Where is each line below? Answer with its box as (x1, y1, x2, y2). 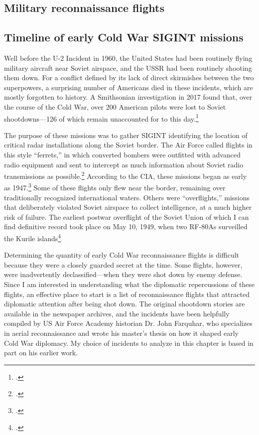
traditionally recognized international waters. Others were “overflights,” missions (4, 192, 250, 202)
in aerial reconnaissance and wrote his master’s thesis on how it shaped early (4, 328, 239, 338)
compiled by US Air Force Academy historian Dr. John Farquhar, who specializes (4, 318, 253, 328)
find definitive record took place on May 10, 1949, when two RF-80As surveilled (4, 221, 248, 232)
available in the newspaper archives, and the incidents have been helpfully (4, 308, 230, 318)
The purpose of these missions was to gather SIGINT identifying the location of (4, 130, 248, 140)
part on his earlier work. (4, 347, 78, 358)
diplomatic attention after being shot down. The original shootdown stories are (4, 298, 245, 309)
